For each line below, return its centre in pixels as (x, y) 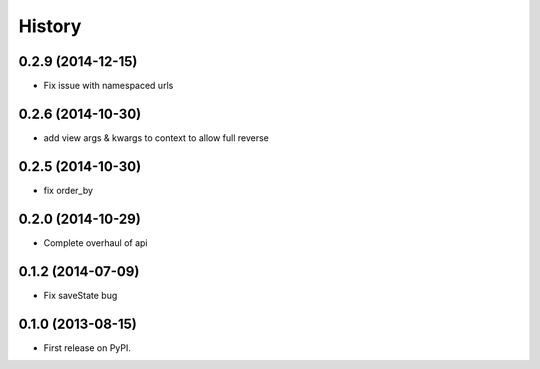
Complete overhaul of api (96, 242)
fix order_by (68, 190)
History (50, 26)
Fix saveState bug (80, 295)
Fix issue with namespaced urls (108, 86)
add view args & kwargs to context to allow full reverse (156, 137)
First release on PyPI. (87, 347)
